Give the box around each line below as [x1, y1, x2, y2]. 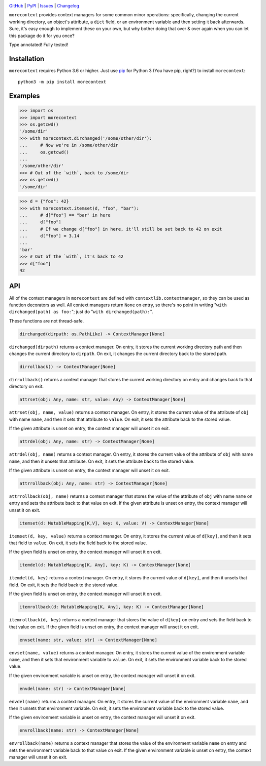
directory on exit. [9, 383, 44, 390]
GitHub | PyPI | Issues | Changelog [9, 3, 79, 8]
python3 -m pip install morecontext [18, 79, 106, 85]
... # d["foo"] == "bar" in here [19, 212, 111, 218]
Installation [9, 54, 44, 63]
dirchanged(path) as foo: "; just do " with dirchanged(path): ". [9, 309, 153, 315]
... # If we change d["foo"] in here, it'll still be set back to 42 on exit [19, 226, 223, 232]
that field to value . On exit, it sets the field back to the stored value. [9, 540, 147, 546]
